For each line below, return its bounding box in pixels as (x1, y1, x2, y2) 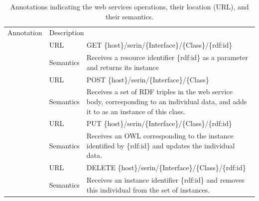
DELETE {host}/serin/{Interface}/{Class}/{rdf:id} (86, 162, 246, 173)
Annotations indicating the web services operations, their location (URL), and (10, 1, 249, 11)
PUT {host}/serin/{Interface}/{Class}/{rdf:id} (86, 118, 232, 129)
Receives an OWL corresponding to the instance (86, 131, 234, 141)
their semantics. (105, 11, 154, 21)
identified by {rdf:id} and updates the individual (86, 140, 235, 150)
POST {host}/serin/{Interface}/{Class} (86, 74, 209, 84)
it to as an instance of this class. (86, 106, 185, 116)
